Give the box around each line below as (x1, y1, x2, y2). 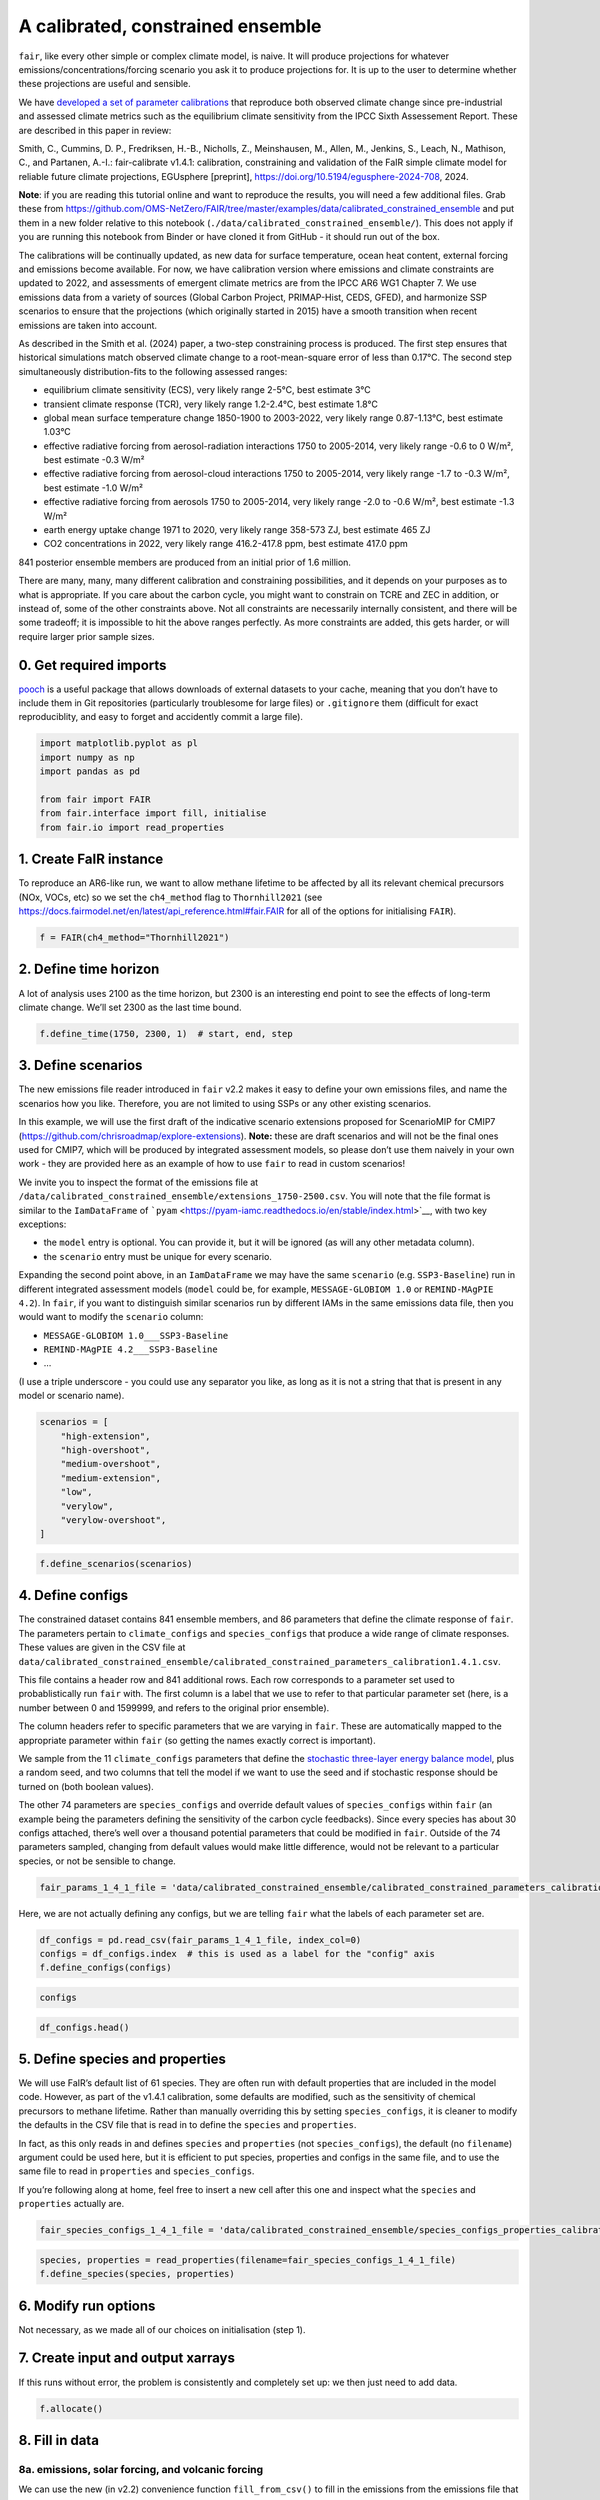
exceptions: (18, 1218, 67, 1230)
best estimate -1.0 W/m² (43, 481, 144, 494)
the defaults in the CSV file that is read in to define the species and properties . (18, 2119, 357, 2131)
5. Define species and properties (18, 2050, 227, 2067)
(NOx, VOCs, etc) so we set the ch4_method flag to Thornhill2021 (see (18, 891, 323, 903)
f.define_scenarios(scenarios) (39, 1558, 194, 1569)
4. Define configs (18, 1587, 129, 1604)
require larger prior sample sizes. (18, 630, 155, 642)
